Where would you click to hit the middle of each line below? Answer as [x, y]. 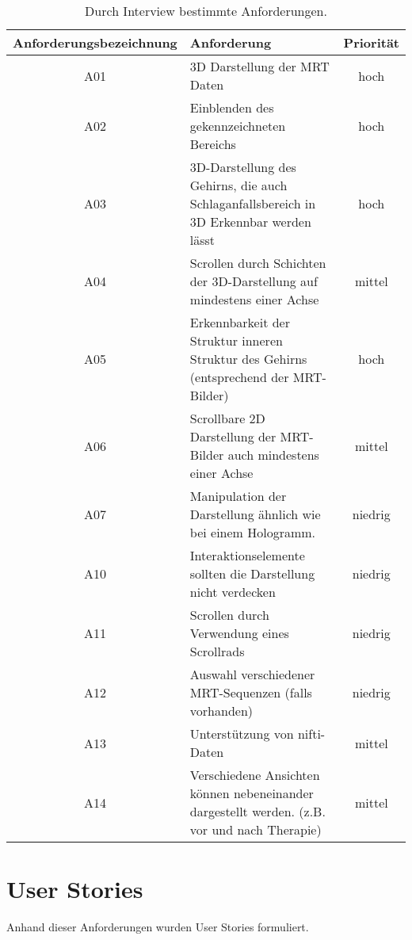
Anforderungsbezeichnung [95, 42]
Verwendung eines [239, 633]
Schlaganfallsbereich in [253, 203]
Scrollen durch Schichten [258, 263]
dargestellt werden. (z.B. [257, 811]
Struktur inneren [236, 340]
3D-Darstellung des [243, 167]
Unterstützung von [242, 734]
